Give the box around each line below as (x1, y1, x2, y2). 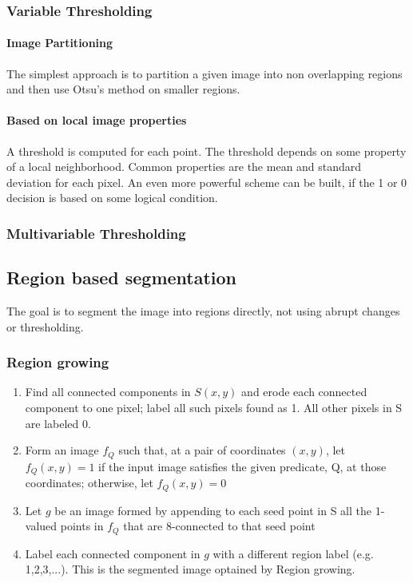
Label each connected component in (25, 545, 201, 561)
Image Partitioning (6, 34, 113, 51)
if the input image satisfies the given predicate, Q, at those (98, 458, 387, 474)
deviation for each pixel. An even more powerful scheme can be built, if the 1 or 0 (6, 173, 407, 190)
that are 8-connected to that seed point (123, 518, 316, 534)
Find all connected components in (25, 383, 191, 400)
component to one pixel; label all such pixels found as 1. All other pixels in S (25, 399, 403, 416)
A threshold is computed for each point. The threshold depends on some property (6, 142, 407, 159)
